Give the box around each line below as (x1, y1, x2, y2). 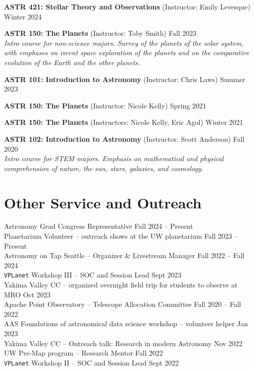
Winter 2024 (4, 11, 42, 21)
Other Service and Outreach (4, 192, 202, 212)
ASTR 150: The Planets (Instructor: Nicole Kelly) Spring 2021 (4, 100, 206, 110)
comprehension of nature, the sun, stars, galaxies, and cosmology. (4, 163, 203, 173)
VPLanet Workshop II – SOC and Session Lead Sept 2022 (4, 357, 179, 368)
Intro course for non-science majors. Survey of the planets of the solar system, (4, 37, 244, 48)
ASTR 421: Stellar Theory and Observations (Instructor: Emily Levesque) (4, 1, 251, 11)
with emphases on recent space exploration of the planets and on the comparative (4, 47, 249, 58)
